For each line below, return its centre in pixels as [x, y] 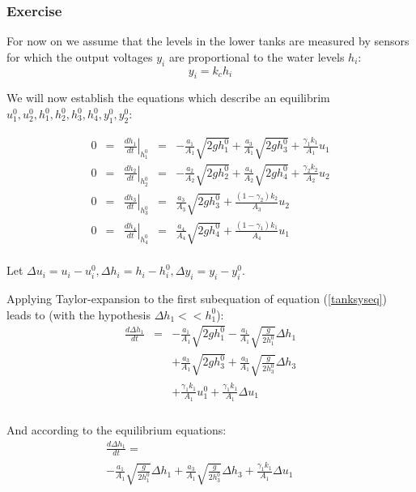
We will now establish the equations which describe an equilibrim [168, 98]
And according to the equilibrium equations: [117, 430]
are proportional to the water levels [257, 56]
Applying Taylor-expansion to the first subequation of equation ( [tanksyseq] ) [197, 298]
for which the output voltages [80, 56]
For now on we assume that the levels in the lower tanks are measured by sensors [208, 41]
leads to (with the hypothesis [79, 314]
